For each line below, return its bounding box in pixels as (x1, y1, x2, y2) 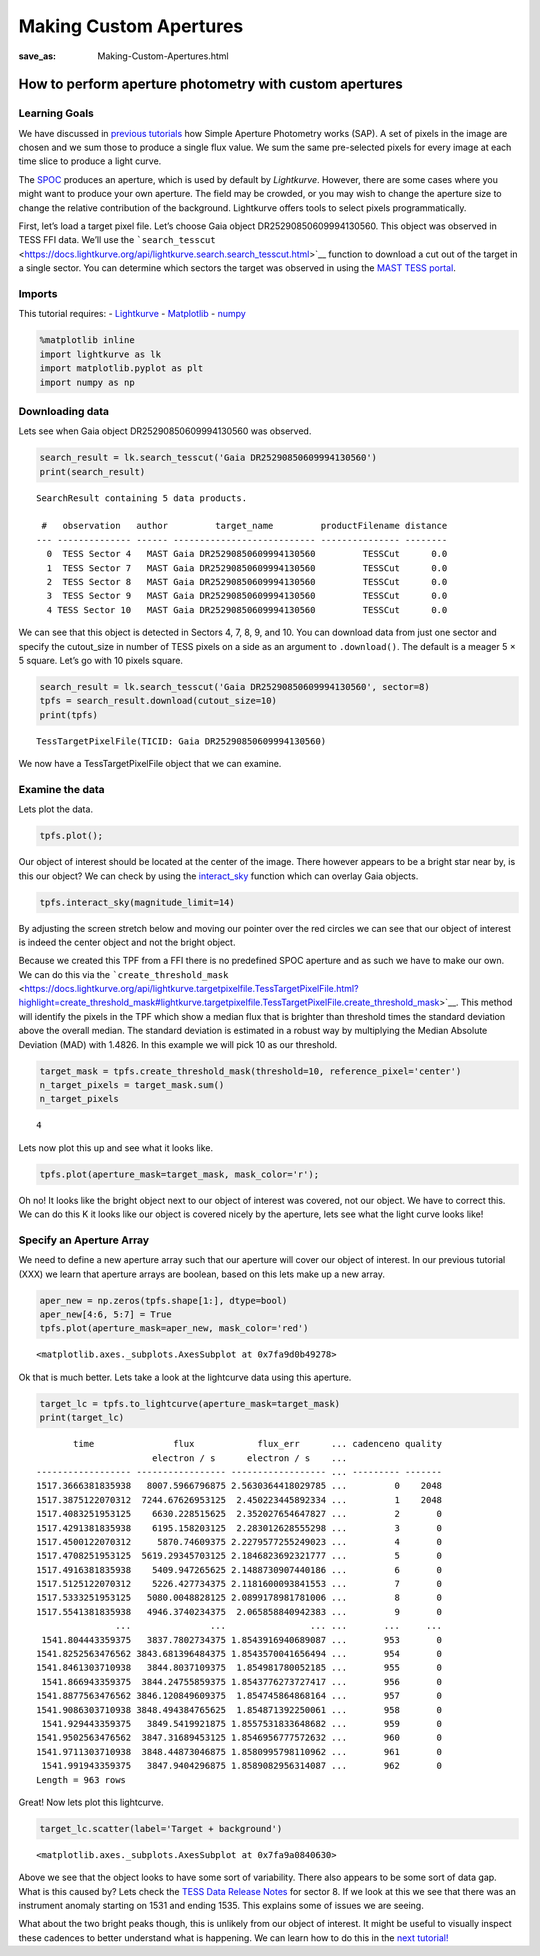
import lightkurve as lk (39, 348, 162, 360)
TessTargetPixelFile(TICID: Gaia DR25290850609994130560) (36, 735, 327, 747)
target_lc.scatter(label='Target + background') (39, 1823, 283, 1834)
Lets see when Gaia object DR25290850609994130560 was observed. (18, 425, 312, 437)
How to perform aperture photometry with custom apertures (18, 76, 404, 93)
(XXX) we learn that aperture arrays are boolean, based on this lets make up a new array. (18, 1268, 385, 1280)
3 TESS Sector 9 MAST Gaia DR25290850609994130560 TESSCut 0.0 (46, 590, 448, 602)
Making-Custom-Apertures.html (97, 50, 229, 62)
